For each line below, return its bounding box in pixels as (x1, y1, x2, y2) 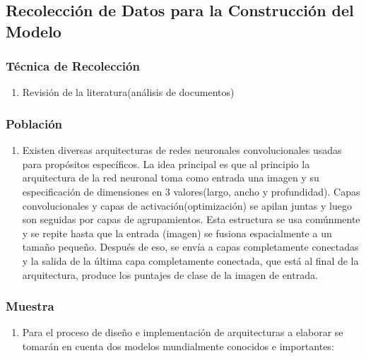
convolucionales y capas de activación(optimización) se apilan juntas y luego (22, 198, 352, 213)
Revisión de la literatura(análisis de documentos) (22, 85, 235, 100)
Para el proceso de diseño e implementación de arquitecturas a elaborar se (22, 325, 343, 340)
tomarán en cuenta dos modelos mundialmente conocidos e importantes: (22, 338, 334, 353)
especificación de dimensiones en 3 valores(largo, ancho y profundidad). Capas (22, 184, 360, 198)
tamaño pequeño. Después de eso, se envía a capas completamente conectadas (22, 239, 359, 254)
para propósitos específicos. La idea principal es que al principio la (22, 156, 310, 171)
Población (6, 114, 62, 132)
